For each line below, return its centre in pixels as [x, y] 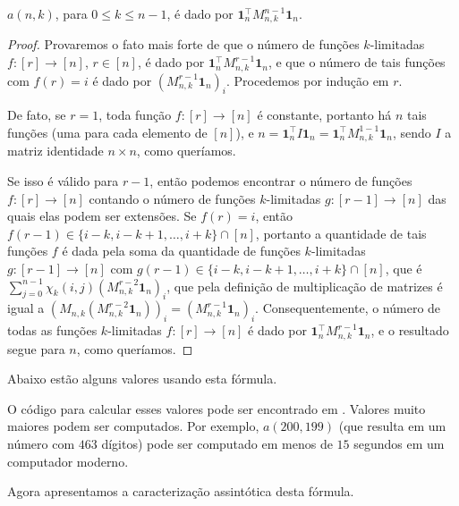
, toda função [135, 115]
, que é [404, 268]
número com [41, 443]
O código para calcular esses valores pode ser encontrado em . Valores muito [217, 408]
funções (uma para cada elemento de [107, 132]
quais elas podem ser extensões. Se [102, 216]
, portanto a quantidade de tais [341, 233]
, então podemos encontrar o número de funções [281, 180]
